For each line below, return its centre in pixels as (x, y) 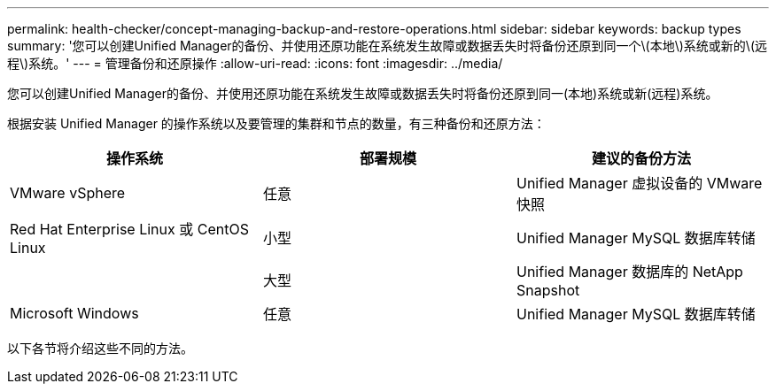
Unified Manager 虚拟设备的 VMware (639, 183)
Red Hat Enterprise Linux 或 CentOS (129, 229)
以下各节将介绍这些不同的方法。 (100, 348)
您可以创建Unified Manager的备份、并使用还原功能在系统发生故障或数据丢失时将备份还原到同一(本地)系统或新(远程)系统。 (363, 93)
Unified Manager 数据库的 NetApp (629, 272)
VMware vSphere (68, 193)
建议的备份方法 (641, 158)
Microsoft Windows (74, 313)
